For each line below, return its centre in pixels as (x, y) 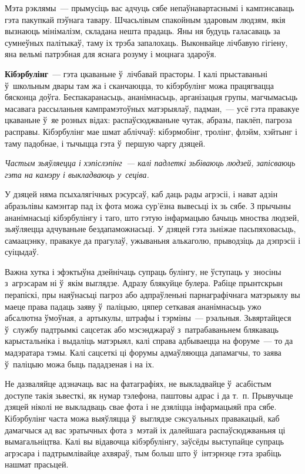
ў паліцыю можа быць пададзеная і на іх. (80, 364)
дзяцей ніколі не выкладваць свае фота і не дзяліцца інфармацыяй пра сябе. (141, 407)
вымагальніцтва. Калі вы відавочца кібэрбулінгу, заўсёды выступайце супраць (144, 441)
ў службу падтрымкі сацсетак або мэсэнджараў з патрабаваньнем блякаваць (142, 329)
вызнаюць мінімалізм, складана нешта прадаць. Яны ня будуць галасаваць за (143, 31)
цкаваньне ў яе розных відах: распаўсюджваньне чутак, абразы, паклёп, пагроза (148, 120)
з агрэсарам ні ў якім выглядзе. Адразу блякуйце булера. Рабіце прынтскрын (144, 283)
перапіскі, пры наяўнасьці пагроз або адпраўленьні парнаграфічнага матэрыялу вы (152, 295)
